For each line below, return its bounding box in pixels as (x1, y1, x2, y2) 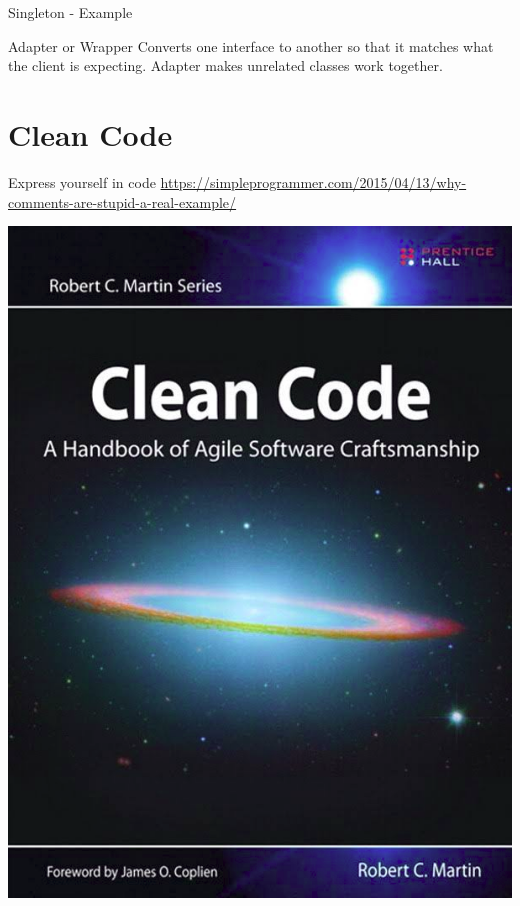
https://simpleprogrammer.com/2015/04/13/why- (160, 171, 467, 192)
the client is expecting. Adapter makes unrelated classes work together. (8, 55, 443, 76)
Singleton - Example (8, 2, 133, 22)
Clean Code (8, 113, 173, 154)
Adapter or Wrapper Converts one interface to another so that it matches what (8, 35, 494, 56)
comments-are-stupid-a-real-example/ (8, 191, 237, 212)
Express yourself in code (8, 171, 156, 192)
